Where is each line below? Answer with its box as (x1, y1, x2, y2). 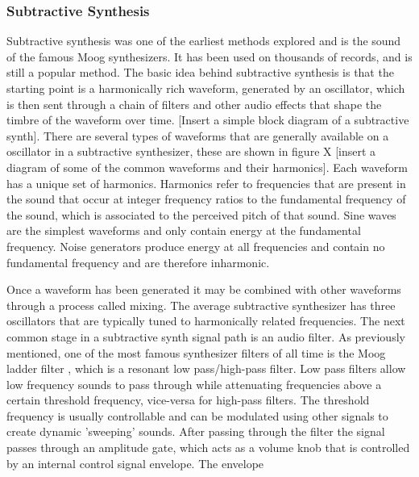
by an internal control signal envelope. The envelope (6, 454, 264, 471)
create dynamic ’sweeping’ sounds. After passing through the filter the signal (6, 423, 385, 440)
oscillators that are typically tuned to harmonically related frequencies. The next (6, 312, 405, 329)
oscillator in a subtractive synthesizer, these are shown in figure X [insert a (6, 143, 376, 160)
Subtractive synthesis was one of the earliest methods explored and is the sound (6, 32, 401, 49)
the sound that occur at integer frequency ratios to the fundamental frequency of (6, 190, 406, 207)
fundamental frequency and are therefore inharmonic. (6, 253, 270, 270)
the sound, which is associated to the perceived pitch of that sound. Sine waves (6, 206, 396, 223)
